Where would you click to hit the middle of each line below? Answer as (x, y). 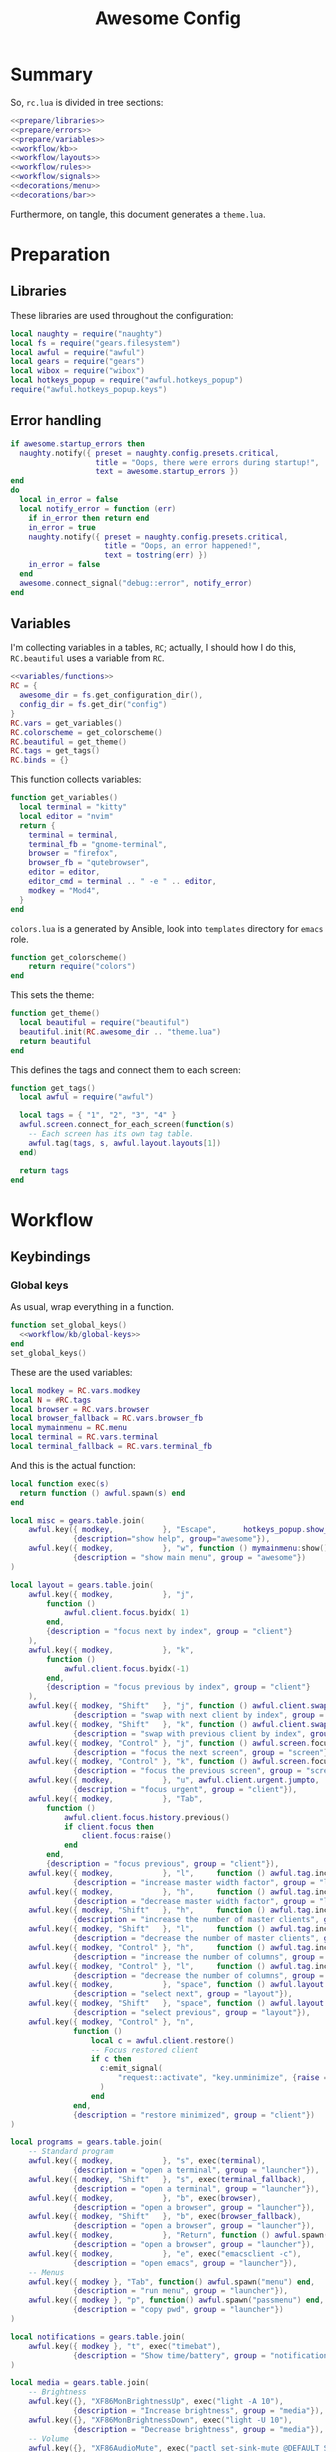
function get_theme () (55, 1013)
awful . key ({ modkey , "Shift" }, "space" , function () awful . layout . (178, 2003)
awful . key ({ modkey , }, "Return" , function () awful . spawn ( (178, 2235)
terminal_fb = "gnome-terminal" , (98, 844)
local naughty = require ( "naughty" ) (86, 333)
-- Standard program (71, 2152)
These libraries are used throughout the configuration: (122, 315)
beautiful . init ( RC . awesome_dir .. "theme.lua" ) (120, 1032)
